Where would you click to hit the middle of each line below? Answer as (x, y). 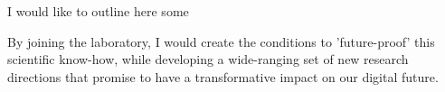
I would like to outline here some (98, 11)
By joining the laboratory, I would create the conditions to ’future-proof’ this (221, 41)
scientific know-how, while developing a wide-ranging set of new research (208, 59)
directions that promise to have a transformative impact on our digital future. (223, 76)
